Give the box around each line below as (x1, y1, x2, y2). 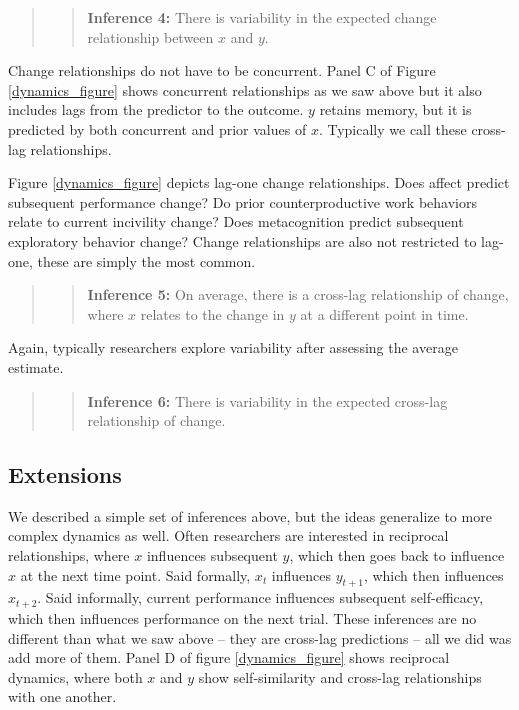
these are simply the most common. (37, 250, 256, 271)
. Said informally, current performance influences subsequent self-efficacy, (37, 587, 484, 608)
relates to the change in (140, 303, 285, 324)
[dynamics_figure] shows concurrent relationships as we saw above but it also (8, 79, 482, 100)
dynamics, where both (8, 666, 143, 687)
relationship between (87, 26, 214, 47)
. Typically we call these (318, 118, 467, 139)
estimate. (8, 356, 64, 377)
